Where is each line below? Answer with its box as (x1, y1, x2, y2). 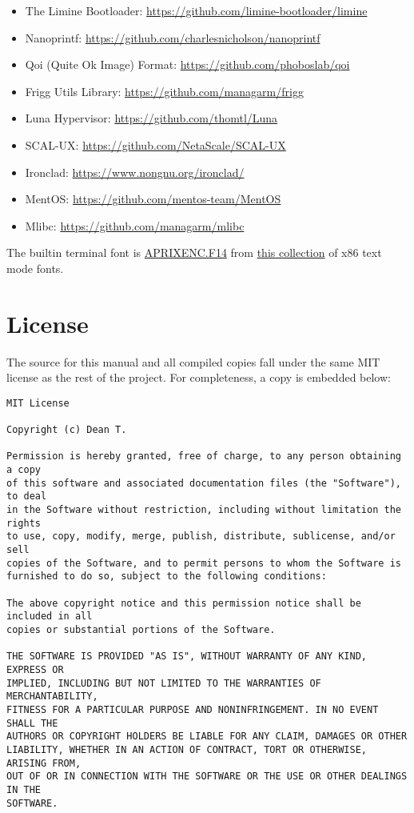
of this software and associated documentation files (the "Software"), (6, 477, 401, 489)
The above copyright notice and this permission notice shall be (6, 597, 361, 609)
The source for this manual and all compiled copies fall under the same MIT (6, 353, 380, 370)
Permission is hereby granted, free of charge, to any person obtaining (6, 451, 401, 463)
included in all (6, 611, 93, 623)
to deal (6, 491, 47, 503)
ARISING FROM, (6, 757, 82, 769)
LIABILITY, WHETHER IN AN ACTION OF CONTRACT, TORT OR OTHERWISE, (6, 743, 368, 755)
